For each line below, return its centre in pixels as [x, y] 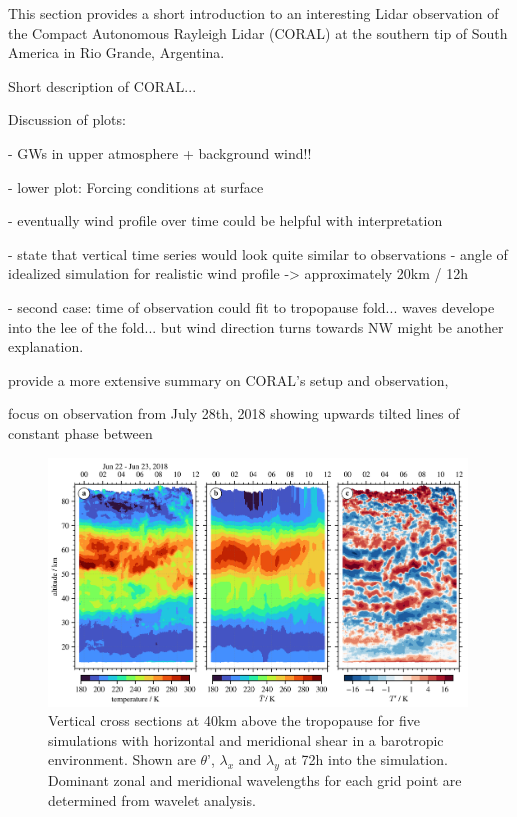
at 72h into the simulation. [366, 759]
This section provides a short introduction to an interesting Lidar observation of [253, 13]
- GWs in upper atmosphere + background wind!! [160, 152]
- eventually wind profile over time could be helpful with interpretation [225, 220]
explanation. [46, 346]
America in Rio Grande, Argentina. [116, 52]
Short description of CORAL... [102, 85]
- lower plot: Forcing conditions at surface [136, 186]
